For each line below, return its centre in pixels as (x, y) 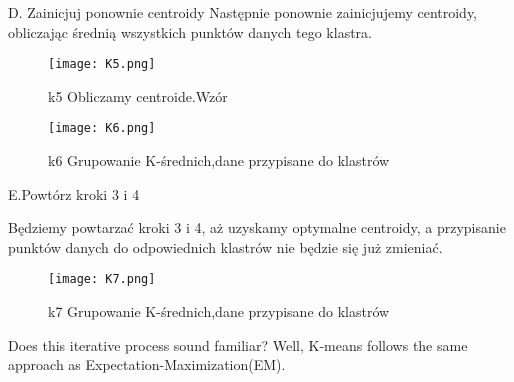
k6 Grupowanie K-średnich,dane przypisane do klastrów (219, 160)
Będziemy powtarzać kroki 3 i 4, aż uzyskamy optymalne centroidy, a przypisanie (257, 227)
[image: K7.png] (102, 279)
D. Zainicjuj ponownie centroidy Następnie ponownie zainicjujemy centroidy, (243, 12)
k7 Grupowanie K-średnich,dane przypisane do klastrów (219, 311)
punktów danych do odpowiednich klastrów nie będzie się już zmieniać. (225, 246)
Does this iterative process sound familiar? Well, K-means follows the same (238, 344)
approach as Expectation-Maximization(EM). (147, 364)
